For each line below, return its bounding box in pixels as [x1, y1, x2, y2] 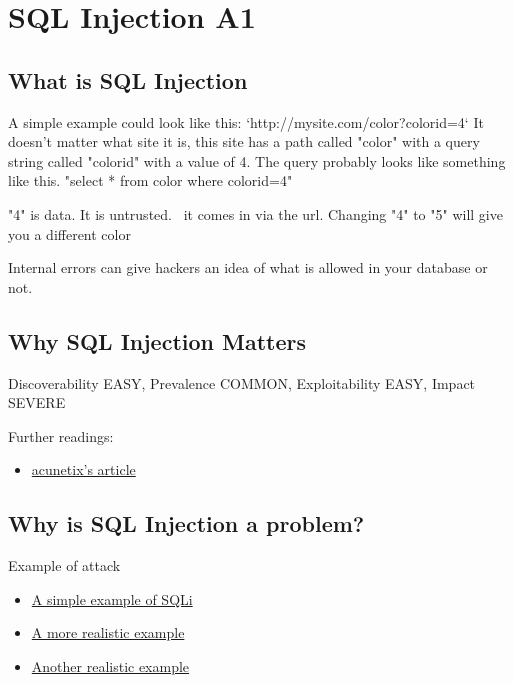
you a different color [8, 223, 131, 244]
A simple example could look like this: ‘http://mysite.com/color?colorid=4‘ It [8, 111, 484, 132]
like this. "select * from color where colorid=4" [8, 170, 293, 191]
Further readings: [8, 425, 114, 446]
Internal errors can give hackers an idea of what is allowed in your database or [8, 257, 488, 278]
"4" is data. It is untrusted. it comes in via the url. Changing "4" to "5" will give [8, 203, 503, 224]
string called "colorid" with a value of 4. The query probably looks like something [8, 150, 506, 171]
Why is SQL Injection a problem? [8, 508, 365, 539]
